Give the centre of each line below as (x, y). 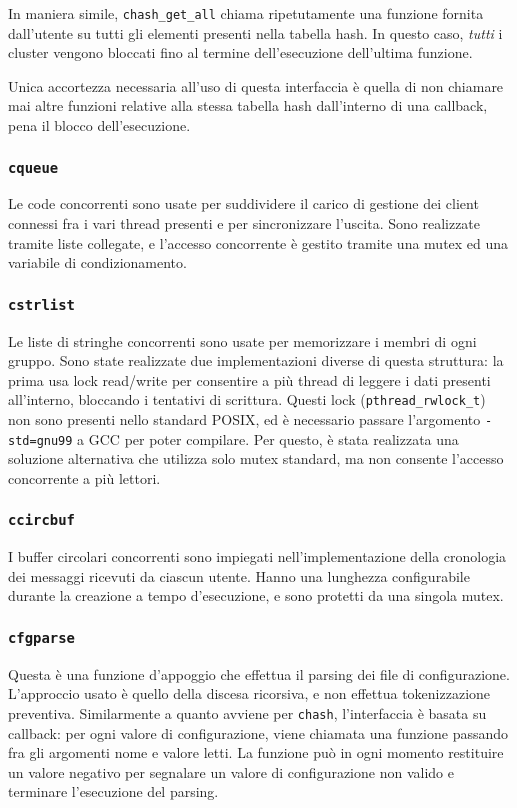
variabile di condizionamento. (97, 262)
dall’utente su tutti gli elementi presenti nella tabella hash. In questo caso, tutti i (255, 32)
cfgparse (41, 637)
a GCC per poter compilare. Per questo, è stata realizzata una (268, 438)
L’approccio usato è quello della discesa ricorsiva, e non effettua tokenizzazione (249, 693)
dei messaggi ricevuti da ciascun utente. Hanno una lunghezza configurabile (239, 575)
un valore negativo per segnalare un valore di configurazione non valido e (231, 771)
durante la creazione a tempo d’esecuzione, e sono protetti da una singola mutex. (256, 595)
